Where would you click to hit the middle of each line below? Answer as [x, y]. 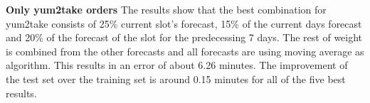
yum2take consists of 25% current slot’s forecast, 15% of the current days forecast [184, 23]
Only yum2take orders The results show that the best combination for [166, 9]
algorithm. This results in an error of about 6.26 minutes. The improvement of [177, 65]
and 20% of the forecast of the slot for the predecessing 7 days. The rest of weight [184, 37]
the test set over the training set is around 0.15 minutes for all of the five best [176, 78]
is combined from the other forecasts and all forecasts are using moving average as [185, 51]
